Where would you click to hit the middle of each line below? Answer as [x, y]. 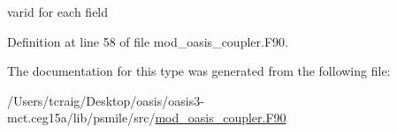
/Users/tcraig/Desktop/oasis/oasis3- [106, 100]
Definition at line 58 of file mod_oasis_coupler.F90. [148, 41]
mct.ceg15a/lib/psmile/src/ [81, 118]
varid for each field [58, 11]
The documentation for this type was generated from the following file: [199, 71]
